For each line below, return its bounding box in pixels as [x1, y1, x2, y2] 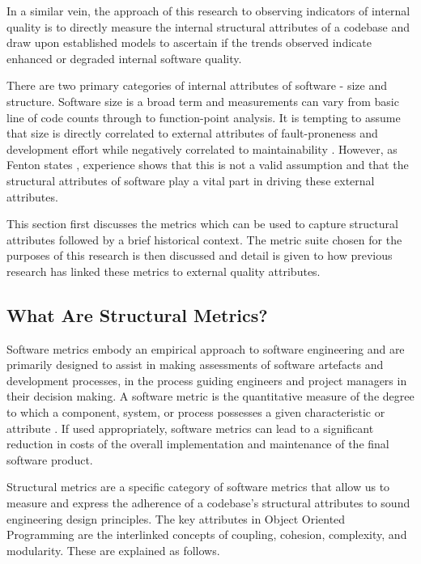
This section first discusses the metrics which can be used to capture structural [6, 215, 398, 232]
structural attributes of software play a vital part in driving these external [6, 172, 375, 189]
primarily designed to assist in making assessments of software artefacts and [6, 356, 384, 373]
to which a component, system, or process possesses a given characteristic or [6, 404, 385, 421]
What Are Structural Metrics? [6, 302, 268, 327]
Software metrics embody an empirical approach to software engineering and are [6, 340, 405, 357]
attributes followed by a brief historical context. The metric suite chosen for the [6, 231, 402, 248]
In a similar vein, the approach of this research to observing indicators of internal [6, 2, 410, 19]
